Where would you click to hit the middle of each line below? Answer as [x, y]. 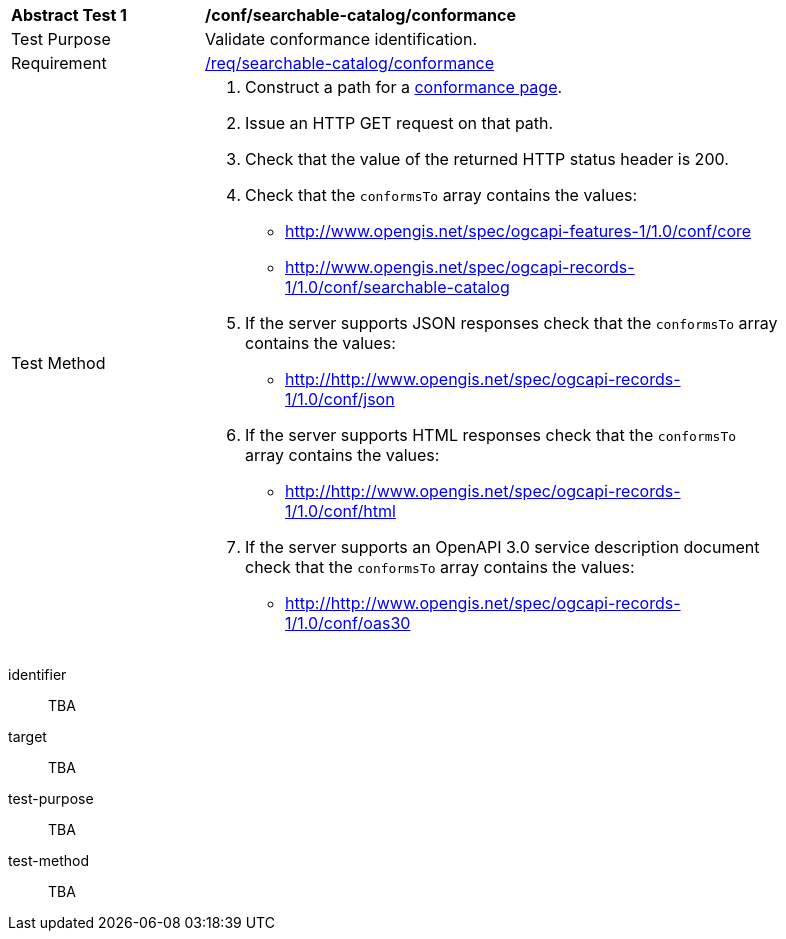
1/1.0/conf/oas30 [348, 623]
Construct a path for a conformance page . [404, 87]
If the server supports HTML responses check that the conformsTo [491, 435]
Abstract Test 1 [69, 15]
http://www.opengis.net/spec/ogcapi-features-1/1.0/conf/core [518, 231]
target [27, 736]
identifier [37, 674]
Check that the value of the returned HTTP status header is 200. [487, 159]
